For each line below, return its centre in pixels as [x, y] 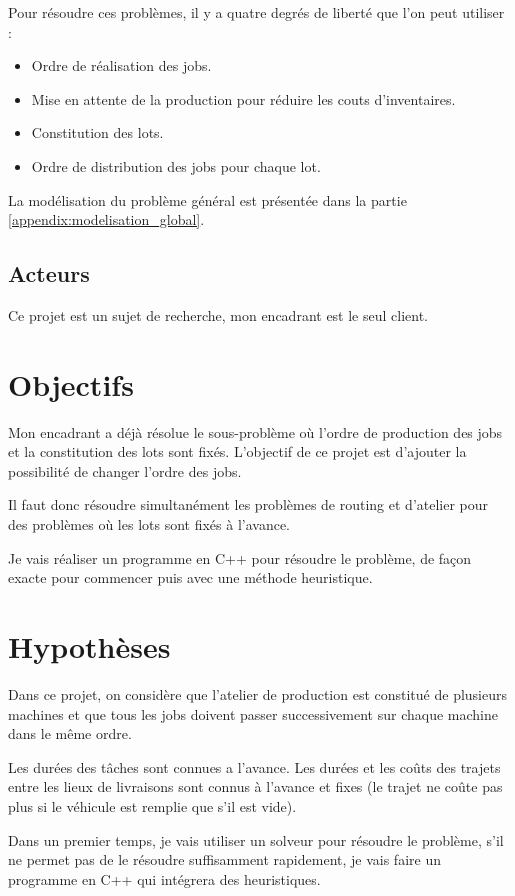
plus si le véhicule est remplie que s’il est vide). [152, 805]
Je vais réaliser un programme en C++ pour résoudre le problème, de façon [240, 557]
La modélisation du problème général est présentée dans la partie [207, 199]
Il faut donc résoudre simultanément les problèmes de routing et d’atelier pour [248, 504]
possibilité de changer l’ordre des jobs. [125, 470]
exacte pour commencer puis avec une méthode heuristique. [190, 577]
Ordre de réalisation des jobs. [121, 65]
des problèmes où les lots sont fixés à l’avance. [149, 524]
